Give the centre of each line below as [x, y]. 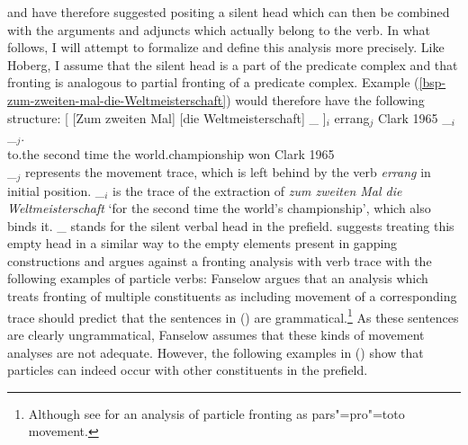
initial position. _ [56, 190]
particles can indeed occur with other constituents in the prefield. [188, 370]
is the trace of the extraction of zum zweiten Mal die [257, 190]
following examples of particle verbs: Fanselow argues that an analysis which [218, 278]
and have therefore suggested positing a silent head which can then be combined [229, 12]
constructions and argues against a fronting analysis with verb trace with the [220, 260]
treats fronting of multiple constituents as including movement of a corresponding [232, 296]
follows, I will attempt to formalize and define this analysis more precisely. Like [226, 47]
